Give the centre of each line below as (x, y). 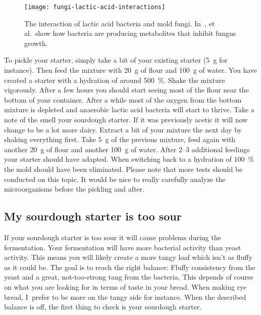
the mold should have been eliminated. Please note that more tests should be (123, 169)
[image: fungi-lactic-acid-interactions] (95, 7)
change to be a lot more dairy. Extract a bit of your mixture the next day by (123, 129)
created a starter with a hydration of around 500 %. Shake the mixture (115, 80)
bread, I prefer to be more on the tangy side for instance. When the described (125, 297)
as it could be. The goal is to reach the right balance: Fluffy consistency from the (130, 267)
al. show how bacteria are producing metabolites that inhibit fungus (130, 33)
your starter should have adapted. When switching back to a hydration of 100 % (129, 159)
